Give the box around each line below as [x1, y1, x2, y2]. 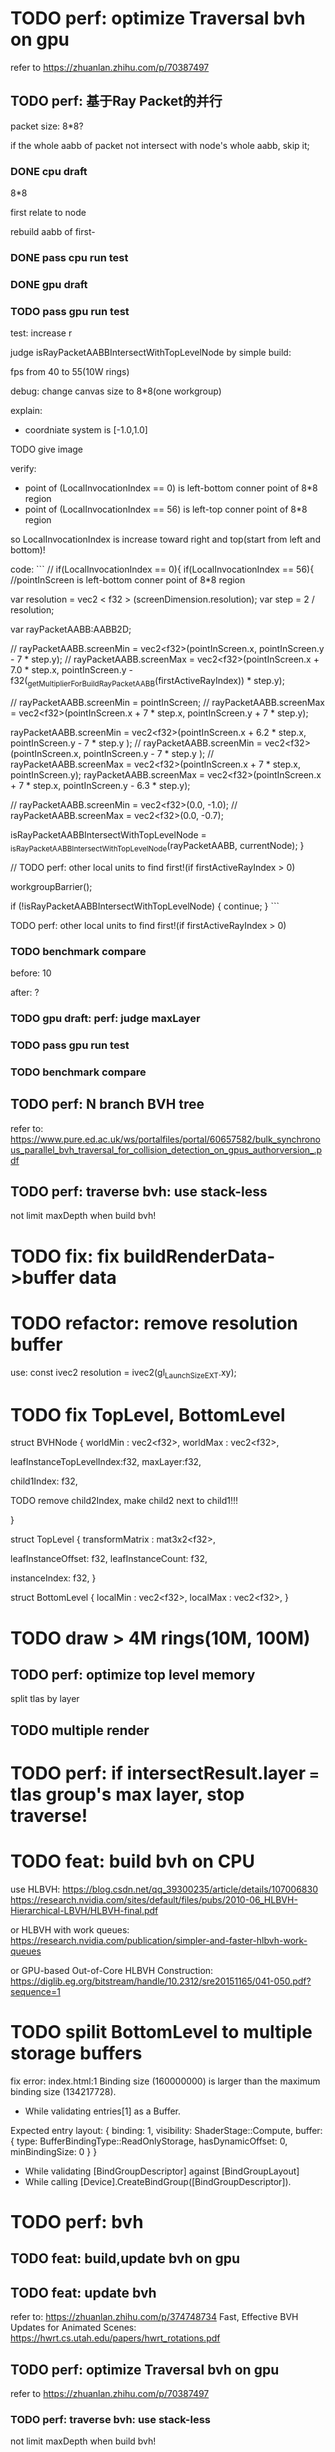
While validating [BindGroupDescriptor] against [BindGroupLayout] [24, 2165, 300, 2177]
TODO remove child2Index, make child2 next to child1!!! [10, 1495, 239, 1507]
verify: [10, 463, 37, 475]
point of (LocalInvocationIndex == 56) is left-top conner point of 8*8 [24, 503, 308, 516]
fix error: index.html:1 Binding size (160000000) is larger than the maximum [10, 2075, 321, 2087]
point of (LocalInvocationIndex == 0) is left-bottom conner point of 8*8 [24, 482, 318, 494]
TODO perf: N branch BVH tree [10, 1096, 205, 1113]
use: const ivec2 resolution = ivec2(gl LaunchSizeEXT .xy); [10, 1366, 237, 1381]
